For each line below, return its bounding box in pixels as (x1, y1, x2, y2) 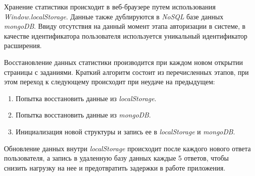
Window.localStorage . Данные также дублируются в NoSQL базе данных (4, 11, 223, 21)
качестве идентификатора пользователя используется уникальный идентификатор (4, 30, 248, 41)
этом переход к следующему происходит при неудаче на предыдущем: (4, 76, 215, 87)
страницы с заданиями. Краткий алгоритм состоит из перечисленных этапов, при (4, 66, 249, 77)
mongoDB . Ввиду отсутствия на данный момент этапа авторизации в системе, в (4, 21, 246, 31)
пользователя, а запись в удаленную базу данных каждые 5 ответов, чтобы (4, 153, 229, 163)
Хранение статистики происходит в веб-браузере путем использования (4, 1, 216, 11)
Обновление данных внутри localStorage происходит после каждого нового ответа (4, 143, 251, 153)
